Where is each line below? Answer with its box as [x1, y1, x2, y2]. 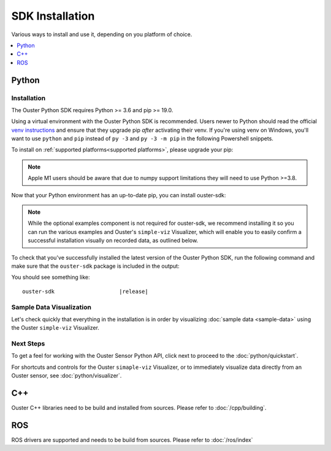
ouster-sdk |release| [22, 288, 148, 295]
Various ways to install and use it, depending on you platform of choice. [11, 31, 192, 38]
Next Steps [11, 339, 45, 348]
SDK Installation [11, 9, 95, 23]
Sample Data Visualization [11, 303, 92, 311]
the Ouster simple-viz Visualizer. [11, 324, 99, 332]
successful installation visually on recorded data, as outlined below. [28, 237, 199, 244]
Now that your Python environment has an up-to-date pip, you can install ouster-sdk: [11, 191, 226, 199]
